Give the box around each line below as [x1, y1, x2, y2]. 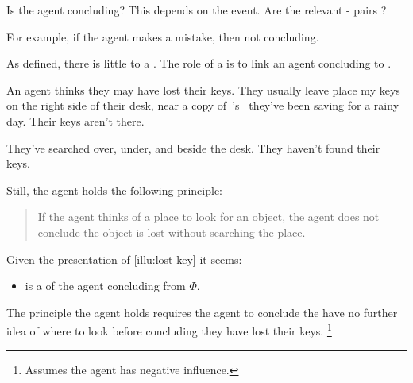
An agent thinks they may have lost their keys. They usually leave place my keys [6, 81, 400, 98]
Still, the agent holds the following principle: [6, 181, 222, 198]
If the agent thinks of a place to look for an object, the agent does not [37, 208, 380, 225]
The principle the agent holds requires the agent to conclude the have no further [6, 304, 398, 320]
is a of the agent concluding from [25, 277, 186, 294]
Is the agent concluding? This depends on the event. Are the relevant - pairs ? [6, 2, 387, 17]
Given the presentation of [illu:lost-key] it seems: [6, 250, 242, 267]
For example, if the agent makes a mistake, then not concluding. [6, 28, 319, 44]
